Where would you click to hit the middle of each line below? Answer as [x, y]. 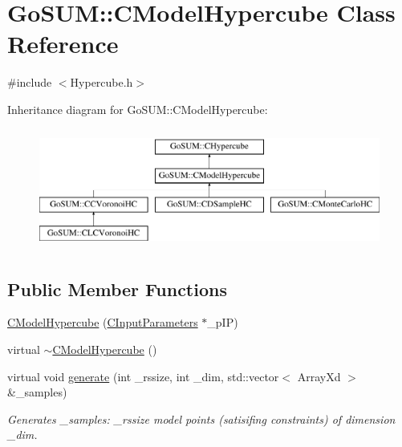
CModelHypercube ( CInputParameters [103, 322]
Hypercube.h [102, 82]
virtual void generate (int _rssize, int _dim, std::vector [143, 376]
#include [30, 82]
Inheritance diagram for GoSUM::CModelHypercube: [138, 109]
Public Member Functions [117, 289]
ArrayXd [319, 376]
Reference [63, 44]
